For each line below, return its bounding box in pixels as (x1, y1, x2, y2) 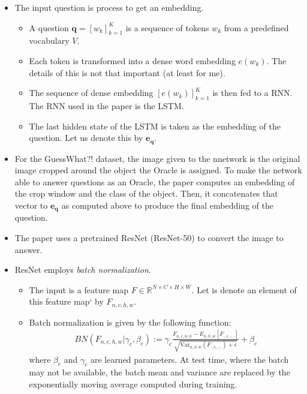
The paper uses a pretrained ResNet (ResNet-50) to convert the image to (14, 231, 284, 244)
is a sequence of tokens (125, 21, 209, 34)
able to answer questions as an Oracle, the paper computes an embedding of (14, 175, 295, 188)
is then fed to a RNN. (212, 86, 293, 99)
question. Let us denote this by (29, 131, 143, 144)
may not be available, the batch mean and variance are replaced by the (29, 366, 290, 378)
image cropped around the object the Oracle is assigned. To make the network (14, 164, 302, 176)
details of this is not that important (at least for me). (29, 66, 225, 79)
